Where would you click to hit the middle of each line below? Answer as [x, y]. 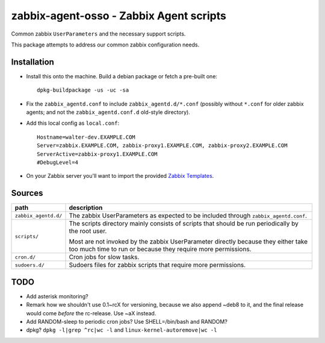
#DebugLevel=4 [57, 162]
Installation [32, 62]
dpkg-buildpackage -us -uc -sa [83, 90]
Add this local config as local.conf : [73, 123]
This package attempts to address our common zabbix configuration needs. [105, 45]
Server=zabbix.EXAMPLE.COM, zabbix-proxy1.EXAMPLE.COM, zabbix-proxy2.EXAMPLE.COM [162, 146]
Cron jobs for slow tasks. [104, 257]
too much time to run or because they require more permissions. [160, 249]
